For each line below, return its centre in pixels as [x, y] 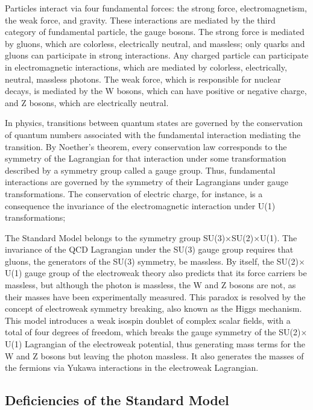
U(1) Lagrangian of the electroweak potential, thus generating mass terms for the [155, 344]
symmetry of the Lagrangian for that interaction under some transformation [146, 158]
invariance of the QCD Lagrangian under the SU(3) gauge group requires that [149, 249]
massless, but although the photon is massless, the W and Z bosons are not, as [150, 285]
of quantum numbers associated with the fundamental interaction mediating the [153, 134]
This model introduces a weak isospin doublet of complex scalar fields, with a [148, 320]
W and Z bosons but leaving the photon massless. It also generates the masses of [154, 355]
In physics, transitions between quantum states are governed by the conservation [154, 123]
